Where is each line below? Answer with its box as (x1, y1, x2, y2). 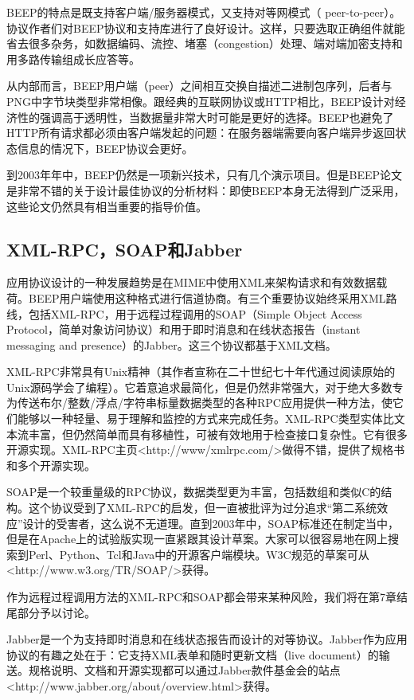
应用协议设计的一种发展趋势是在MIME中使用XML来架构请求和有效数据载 (6, 274, 388, 291)
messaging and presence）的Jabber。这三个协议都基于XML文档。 (6, 336, 337, 353)
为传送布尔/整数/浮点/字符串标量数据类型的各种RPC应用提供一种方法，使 (6, 394, 393, 411)
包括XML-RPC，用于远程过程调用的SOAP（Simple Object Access (28, 305, 362, 322)
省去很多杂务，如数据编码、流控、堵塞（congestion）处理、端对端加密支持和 (6, 35, 403, 52)
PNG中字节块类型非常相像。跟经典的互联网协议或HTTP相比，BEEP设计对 (6, 92, 395, 109)
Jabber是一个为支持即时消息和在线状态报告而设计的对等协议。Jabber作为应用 (6, 631, 408, 647)
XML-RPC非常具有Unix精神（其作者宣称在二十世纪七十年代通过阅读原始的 (6, 363, 396, 380)
